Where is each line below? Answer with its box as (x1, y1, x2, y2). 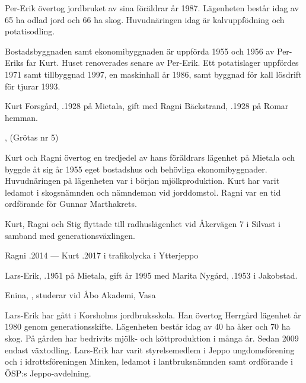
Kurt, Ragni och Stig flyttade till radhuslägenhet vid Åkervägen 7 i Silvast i (5, 217, 280, 229)
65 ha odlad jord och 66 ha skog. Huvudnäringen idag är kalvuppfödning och (5, 13, 285, 25)
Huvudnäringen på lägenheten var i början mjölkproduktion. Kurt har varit (5, 174, 280, 187)
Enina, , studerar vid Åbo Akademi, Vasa (5, 289, 156, 301)
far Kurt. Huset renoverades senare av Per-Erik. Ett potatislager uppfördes (26, 56, 299, 69)
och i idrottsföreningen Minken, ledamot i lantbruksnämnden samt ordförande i (5, 355, 293, 368)
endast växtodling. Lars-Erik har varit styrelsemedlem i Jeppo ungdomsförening (5, 343, 295, 356)
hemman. (5, 111, 38, 123)
